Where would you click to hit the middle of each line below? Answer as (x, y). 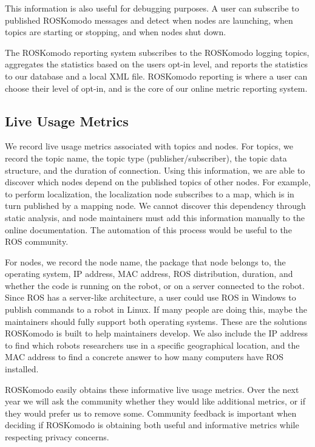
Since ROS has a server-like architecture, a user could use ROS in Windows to (151, 297)
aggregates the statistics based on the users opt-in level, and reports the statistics (157, 64)
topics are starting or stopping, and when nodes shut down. (116, 32)
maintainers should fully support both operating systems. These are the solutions (156, 321)
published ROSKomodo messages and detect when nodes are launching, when (149, 20)
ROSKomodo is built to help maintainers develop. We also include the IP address (157, 333)
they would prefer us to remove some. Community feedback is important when (151, 413)
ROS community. (37, 241)
